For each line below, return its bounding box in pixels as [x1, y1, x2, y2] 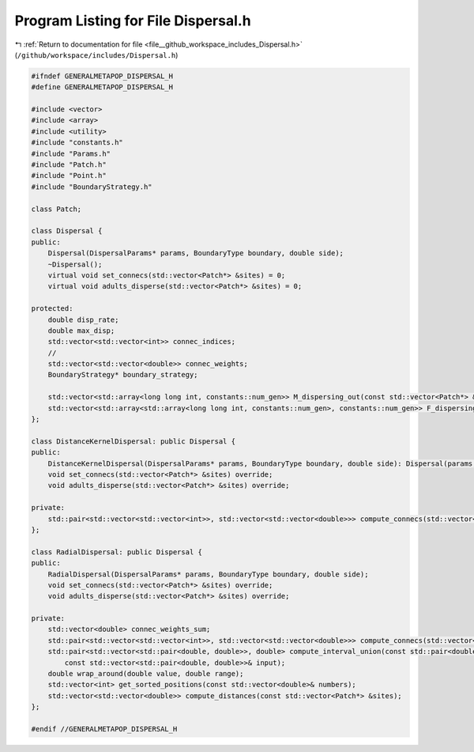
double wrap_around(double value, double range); [47, 669, 244, 678]
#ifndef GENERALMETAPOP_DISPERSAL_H [31, 71, 174, 81]
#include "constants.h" [31, 138, 124, 147]
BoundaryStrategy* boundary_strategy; [47, 370, 198, 380]
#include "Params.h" [31, 149, 111, 158]
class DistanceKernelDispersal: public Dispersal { [31, 436, 236, 446]
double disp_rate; [47, 315, 119, 324]
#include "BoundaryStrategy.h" [31, 182, 153, 191]
